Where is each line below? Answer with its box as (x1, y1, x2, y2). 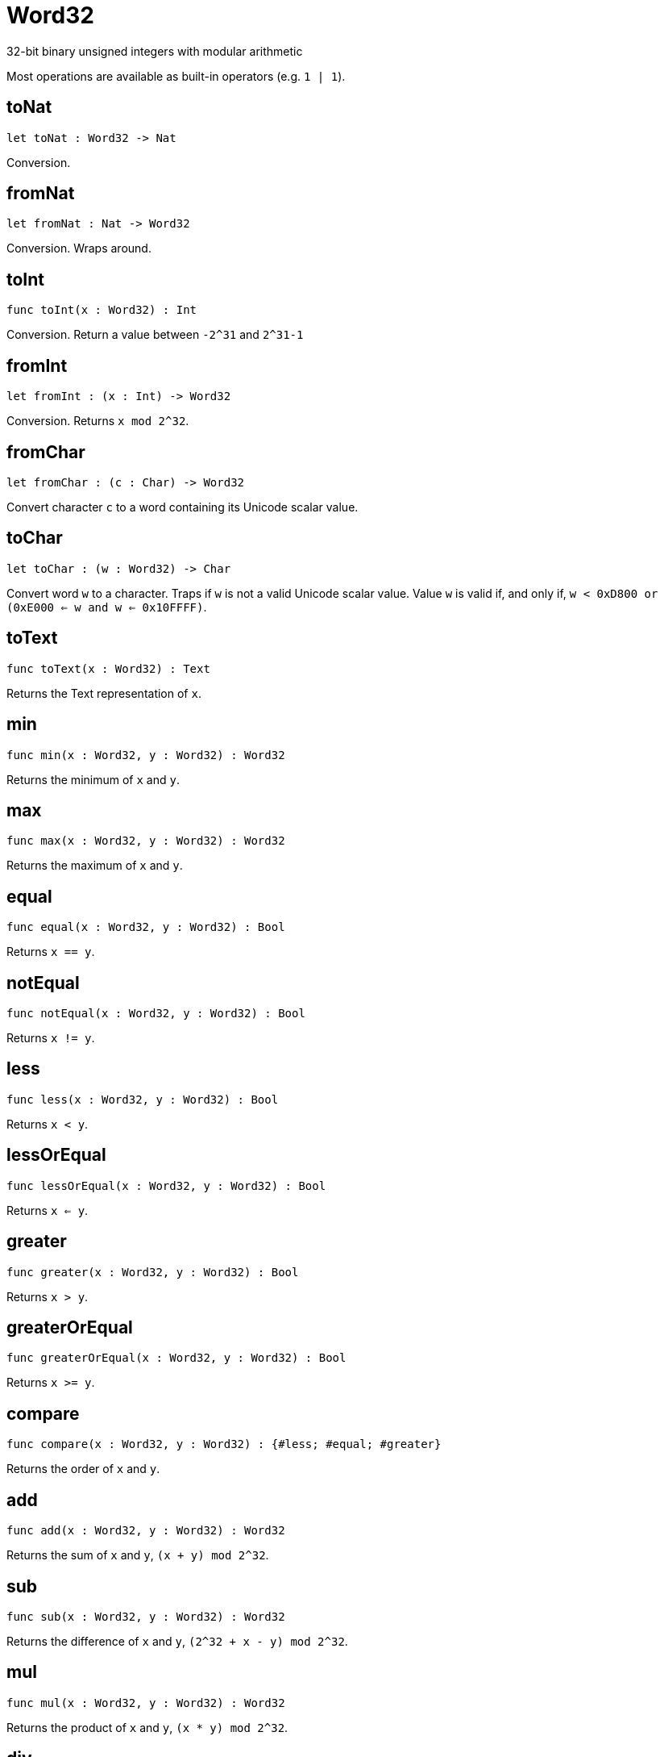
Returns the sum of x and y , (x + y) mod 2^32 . (6, 1548, 269, 1563)
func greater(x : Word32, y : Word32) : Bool (6, 1265, 299, 1279)
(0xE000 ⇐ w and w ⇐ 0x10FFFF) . (6, 599, 207, 614)
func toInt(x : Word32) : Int (6, 303, 197, 317)
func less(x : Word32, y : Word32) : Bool (6, 1092, 279, 1106)
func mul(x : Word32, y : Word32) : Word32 (6, 1696, 285, 1709)
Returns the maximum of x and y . (6, 858, 183, 873)
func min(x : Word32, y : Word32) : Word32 (6, 748, 285, 762)
